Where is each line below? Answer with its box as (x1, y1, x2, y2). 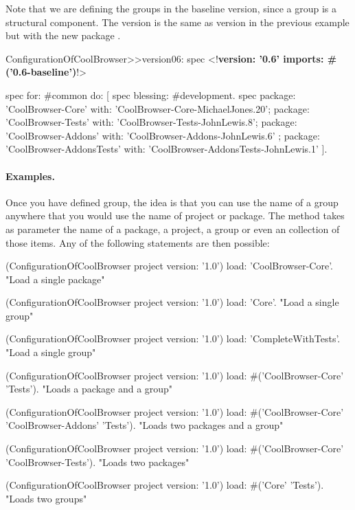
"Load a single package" (5, 271, 105, 286)
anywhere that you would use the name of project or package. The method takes (5, 208, 345, 223)
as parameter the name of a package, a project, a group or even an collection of (5, 221, 340, 236)
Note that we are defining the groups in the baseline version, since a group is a (5, 1, 336, 15)
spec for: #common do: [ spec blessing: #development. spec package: (5, 87, 296, 102)
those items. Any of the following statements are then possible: (5, 235, 270, 250)
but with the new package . (5, 28, 121, 43)
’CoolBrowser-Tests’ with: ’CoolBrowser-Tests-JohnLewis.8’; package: (5, 115, 297, 129)
